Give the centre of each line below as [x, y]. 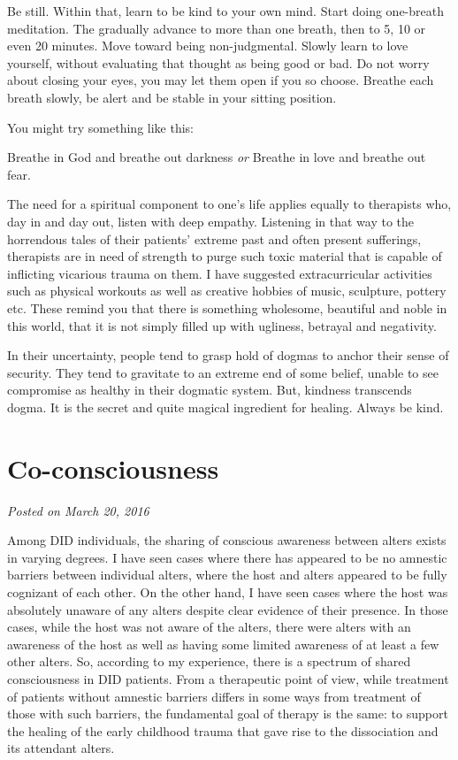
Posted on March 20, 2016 [78, 510]
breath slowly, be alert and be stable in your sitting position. [172, 97]
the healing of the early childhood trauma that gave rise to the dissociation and [223, 730]
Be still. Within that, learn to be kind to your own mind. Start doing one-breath [225, 11]
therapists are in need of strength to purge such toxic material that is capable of [225, 256]
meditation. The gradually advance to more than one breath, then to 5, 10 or [217, 28]
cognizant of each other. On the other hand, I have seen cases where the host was [228, 591]
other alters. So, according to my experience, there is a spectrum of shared [209, 661]
